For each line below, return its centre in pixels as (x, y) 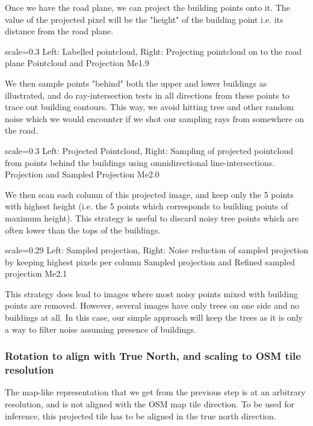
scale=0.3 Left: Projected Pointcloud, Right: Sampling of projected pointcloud (149, 150)
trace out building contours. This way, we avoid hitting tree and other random (149, 107)
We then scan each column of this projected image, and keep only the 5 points (149, 194)
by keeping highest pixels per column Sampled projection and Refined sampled (150, 261)
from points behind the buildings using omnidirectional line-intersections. (140, 162)
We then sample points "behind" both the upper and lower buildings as (136, 83)
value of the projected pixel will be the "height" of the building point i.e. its (144, 19)
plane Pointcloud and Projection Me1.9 (77, 63)
